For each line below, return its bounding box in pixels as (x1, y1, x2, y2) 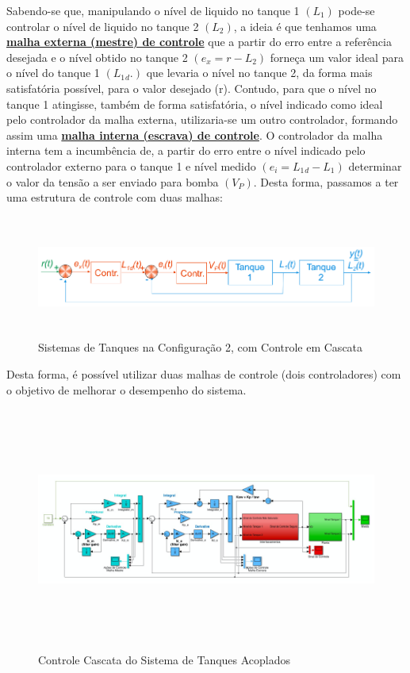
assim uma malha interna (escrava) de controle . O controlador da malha (6, 126, 383, 143)
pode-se (338, 2, 375, 18)
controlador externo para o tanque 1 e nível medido (6, 157, 256, 174)
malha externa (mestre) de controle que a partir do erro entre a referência (6, 33, 392, 50)
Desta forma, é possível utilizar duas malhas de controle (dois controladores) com (6, 366, 401, 383)
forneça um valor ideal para (270, 48, 404, 65)
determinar (348, 157, 402, 174)
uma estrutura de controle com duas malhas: (6, 189, 223, 206)
